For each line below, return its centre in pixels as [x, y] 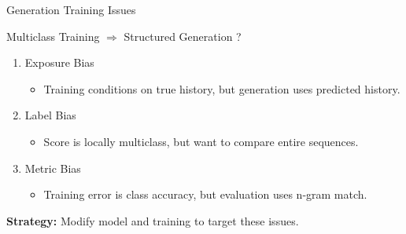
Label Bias [50, 115]
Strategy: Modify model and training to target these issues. [153, 220]
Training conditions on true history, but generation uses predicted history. [222, 88]
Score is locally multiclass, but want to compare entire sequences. [201, 141]
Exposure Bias [59, 62]
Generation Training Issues [71, 9]
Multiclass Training [53, 36]
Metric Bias [53, 168]
